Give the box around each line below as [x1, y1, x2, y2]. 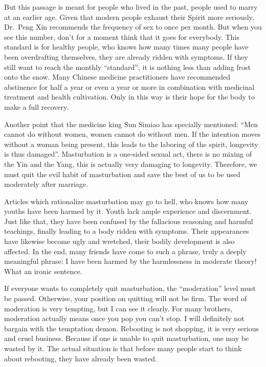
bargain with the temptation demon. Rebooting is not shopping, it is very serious [4, 323, 259, 333]
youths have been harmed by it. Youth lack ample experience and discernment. [4, 206, 252, 216]
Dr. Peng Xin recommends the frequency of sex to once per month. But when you [4, 21, 262, 32]
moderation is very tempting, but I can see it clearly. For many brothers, [4, 303, 232, 313]
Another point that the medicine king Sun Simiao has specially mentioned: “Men [4, 118, 258, 129]
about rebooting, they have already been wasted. [4, 353, 157, 363]
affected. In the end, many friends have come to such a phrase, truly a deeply [4, 246, 247, 256]
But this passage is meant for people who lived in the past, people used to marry [4, 2, 258, 12]
